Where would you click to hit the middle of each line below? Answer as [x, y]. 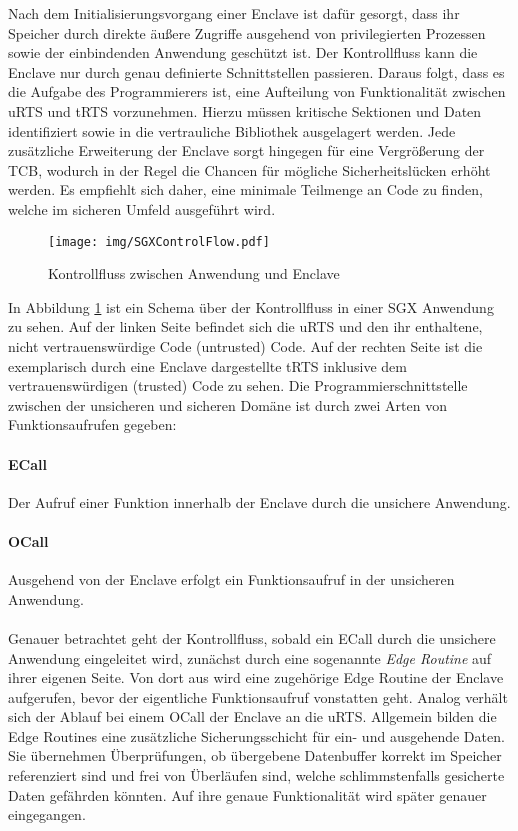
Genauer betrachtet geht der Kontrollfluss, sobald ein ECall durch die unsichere [252, 637]
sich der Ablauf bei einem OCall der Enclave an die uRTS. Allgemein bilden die [252, 716]
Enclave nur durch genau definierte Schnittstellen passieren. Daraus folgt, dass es [256, 71]
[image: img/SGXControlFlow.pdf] [159, 241]
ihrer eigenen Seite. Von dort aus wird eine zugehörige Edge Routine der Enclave [256, 677]
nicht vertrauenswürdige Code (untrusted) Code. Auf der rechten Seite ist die [245, 345]
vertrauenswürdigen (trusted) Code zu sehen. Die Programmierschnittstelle [238, 385]
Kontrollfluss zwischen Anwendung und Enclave [194, 273]
